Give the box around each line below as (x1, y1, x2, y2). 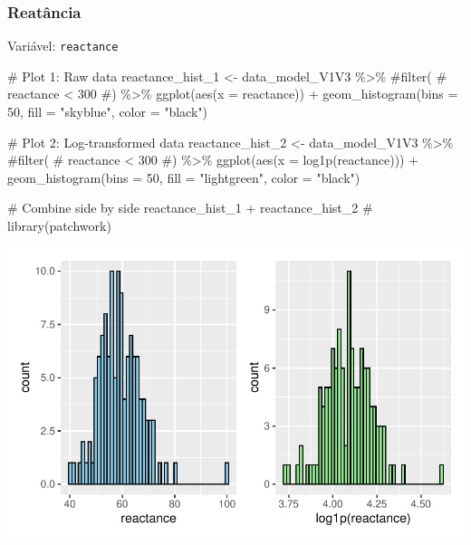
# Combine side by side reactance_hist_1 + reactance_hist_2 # (7, 198, 373, 217)
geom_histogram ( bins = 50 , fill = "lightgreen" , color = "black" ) (7, 167, 360, 186)
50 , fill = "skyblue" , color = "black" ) (7, 102, 208, 121)
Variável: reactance (7, 36, 119, 55)
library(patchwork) (7, 216, 111, 235)
